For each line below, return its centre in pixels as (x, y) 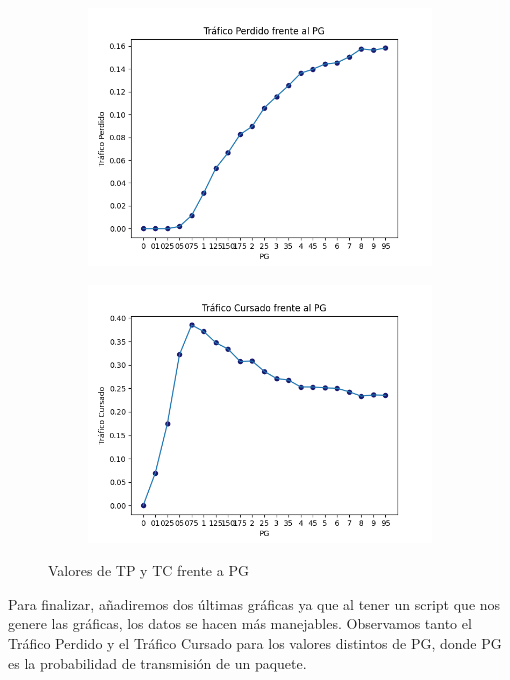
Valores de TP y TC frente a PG (148, 570)
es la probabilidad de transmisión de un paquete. (157, 662)
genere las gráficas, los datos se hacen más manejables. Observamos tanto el (240, 623)
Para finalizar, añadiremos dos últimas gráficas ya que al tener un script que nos (254, 603)
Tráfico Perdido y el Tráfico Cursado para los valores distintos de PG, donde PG (255, 642)
